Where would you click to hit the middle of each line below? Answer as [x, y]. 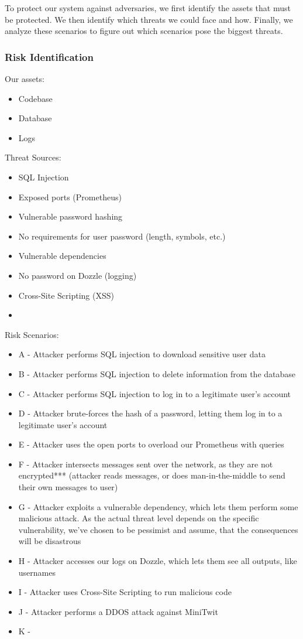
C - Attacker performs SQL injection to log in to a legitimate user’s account [155, 393]
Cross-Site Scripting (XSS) [66, 295]
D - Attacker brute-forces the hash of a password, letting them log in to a [150, 413]
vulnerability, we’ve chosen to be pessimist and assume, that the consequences [158, 529]
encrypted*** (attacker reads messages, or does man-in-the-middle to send [152, 475]
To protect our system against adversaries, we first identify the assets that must [148, 8]
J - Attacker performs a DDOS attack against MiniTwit [118, 611]
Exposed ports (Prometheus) [70, 197]
